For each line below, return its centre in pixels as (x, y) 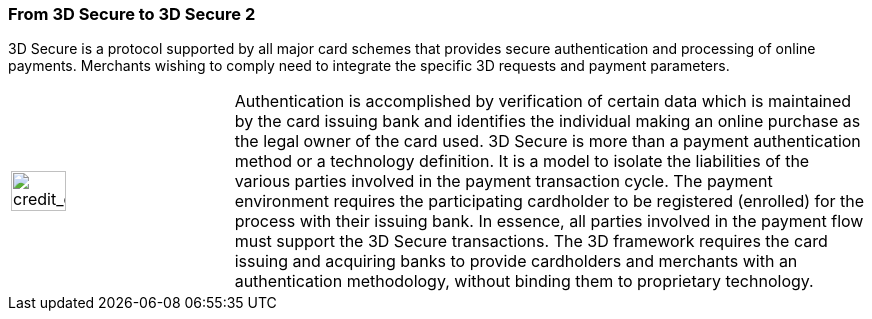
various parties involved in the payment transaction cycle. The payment (503, 181)
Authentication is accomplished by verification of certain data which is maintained (543, 101)
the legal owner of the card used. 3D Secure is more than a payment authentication (547, 141)
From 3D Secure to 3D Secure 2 (132, 14)
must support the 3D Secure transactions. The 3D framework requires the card (531, 241)
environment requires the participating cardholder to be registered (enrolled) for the (549, 201)
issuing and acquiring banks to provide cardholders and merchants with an (516, 261)
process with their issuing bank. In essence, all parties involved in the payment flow (549, 221)
